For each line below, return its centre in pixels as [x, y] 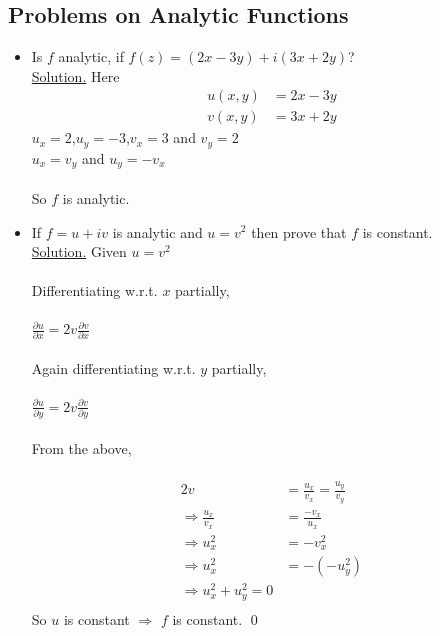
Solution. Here [75, 75]
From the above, [81, 447]
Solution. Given [79, 251]
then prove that [299, 231]
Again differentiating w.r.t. [113, 367]
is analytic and [157, 231]
